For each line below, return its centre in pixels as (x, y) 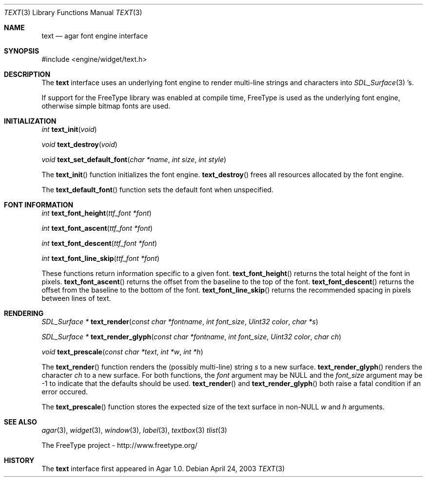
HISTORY (19, 460)
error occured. (65, 392)
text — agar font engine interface (95, 36)
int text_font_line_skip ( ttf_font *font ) (101, 258)
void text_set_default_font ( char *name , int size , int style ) (134, 159)
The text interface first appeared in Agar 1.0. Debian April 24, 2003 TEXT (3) (163, 469)
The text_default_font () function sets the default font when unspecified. (157, 190)
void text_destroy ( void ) (79, 144)
